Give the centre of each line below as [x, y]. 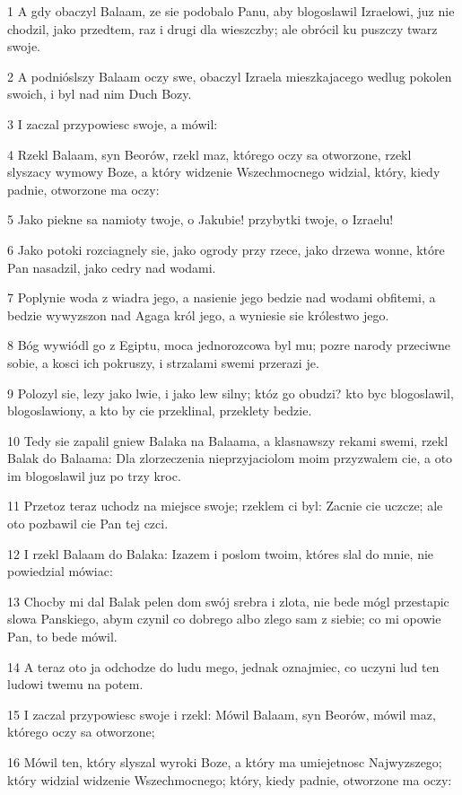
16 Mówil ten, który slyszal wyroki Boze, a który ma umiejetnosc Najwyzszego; [225, 762]
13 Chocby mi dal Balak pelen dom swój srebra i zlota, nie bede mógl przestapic [228, 601]
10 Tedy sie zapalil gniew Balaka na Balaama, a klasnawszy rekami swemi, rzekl [228, 440]
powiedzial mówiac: [60, 571]
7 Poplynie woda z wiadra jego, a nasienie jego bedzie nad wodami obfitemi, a [222, 297]
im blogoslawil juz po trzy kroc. [94, 475]
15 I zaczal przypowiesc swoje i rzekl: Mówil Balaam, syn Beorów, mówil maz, [222, 714]
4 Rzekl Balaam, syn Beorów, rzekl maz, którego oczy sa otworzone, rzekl [209, 154]
